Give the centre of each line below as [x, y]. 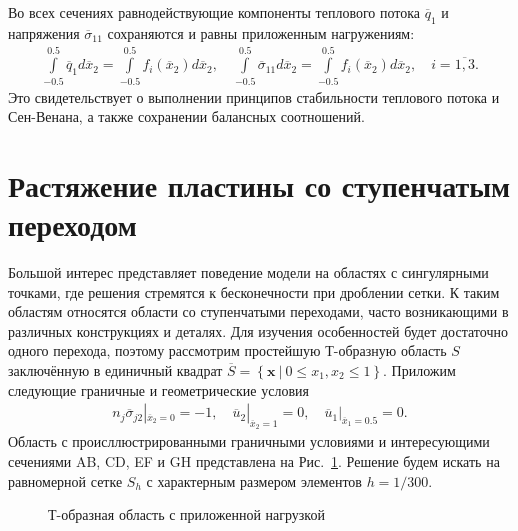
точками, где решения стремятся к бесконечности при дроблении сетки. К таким [254, 291]
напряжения [44, 32]
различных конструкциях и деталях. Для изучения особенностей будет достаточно [258, 330]
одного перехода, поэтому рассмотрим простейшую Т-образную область [227, 350]
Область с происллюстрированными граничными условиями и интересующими [249, 441]
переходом [72, 224]
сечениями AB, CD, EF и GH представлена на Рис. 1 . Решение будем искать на [254, 461]
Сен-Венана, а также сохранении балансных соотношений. [186, 116]
